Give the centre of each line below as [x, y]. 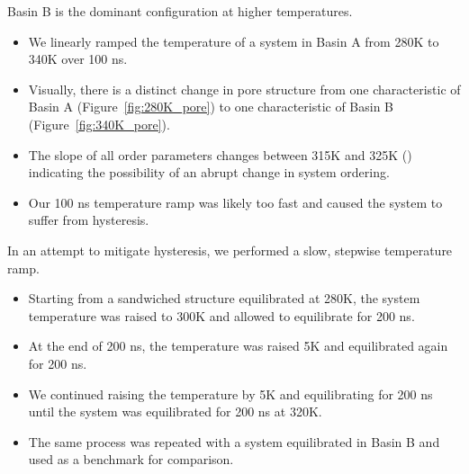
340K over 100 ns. [78, 59]
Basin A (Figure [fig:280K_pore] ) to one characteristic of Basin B [211, 107]
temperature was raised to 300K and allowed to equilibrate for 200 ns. [221, 315]
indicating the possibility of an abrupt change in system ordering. [209, 172]
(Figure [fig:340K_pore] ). [99, 124]
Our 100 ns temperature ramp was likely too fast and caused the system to [235, 202]
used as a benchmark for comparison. [131, 459]
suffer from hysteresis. [89, 220]
